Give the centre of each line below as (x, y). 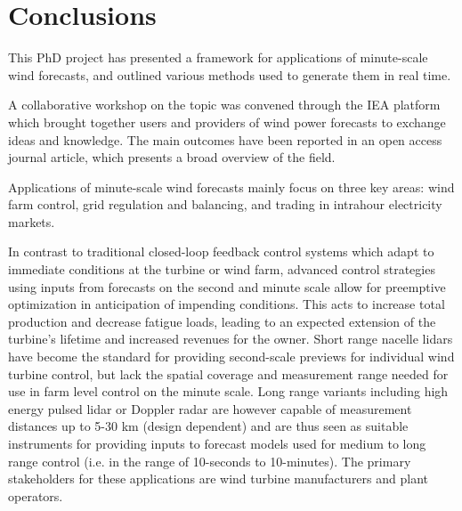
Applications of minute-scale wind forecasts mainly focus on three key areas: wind (231, 187)
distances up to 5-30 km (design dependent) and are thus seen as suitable (208, 426)
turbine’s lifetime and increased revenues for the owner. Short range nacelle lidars (231, 339)
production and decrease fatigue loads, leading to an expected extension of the (222, 321)
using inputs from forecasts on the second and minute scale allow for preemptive (227, 286)
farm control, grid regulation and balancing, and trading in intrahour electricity (225, 204)
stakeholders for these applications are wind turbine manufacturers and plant (218, 479)
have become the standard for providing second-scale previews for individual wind (231, 357)
